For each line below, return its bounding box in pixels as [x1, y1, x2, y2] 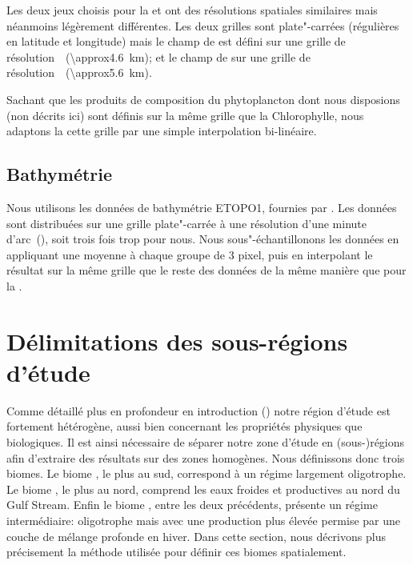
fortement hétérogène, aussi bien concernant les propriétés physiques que [6, 418, 363, 435]
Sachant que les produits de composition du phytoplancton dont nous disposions [6, 90, 400, 107]
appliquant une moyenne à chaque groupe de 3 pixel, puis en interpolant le [6, 246, 373, 262]
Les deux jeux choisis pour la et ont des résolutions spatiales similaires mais [6, 2, 378, 18]
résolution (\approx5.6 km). [6, 64, 152, 81]
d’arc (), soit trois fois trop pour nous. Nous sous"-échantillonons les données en [6, 230, 399, 247]
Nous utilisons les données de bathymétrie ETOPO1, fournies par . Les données [6, 198, 397, 215]
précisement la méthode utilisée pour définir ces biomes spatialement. [6, 543, 347, 560]
